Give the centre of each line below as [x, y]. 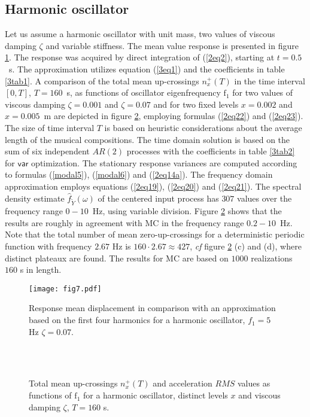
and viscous [259, 395]
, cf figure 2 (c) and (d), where [246, 246]
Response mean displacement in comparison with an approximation [152, 308]
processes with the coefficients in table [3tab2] [211, 151]
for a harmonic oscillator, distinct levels [155, 395]
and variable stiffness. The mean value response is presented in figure [172, 45]
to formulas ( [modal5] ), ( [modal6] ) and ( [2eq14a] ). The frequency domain [139, 174]
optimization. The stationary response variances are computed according [164, 162]
